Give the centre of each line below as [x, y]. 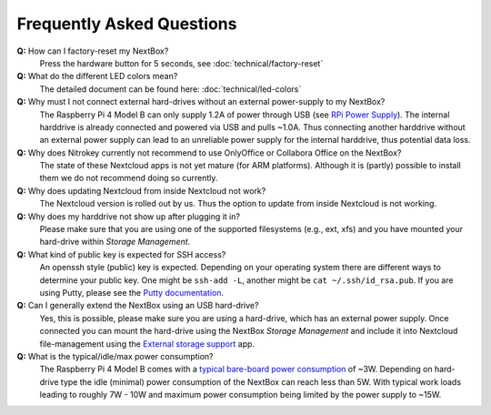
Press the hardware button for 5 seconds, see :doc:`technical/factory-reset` [181, 63]
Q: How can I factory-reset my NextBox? [93, 51]
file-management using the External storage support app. [147, 344]
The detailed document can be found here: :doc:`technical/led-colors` [170, 89]
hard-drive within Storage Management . [115, 242]
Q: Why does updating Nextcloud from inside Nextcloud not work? [141, 190]
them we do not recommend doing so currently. [129, 178]
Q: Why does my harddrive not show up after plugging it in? [129, 216]
